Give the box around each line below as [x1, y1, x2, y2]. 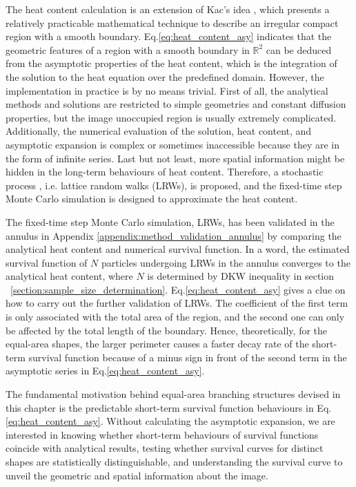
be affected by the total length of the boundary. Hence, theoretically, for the [6, 323, 328, 337]
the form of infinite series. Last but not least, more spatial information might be [6, 151, 345, 165]
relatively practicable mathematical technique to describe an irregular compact [6, 15, 339, 30]
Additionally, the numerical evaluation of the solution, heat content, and [6, 124, 312, 138]
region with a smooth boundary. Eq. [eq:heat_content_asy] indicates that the [6, 29, 332, 44]
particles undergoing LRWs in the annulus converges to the [101, 255, 350, 269]
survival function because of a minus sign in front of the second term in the [28, 350, 347, 364]
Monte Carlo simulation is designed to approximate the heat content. [6, 191, 298, 206]
